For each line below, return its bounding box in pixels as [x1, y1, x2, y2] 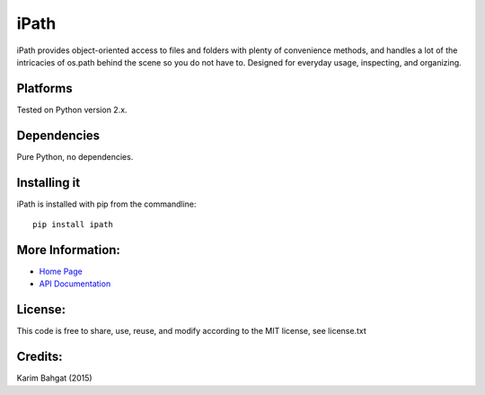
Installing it [16, 175, 81, 190]
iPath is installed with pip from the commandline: [16, 198, 197, 209]
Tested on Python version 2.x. [16, 104, 128, 115]
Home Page [39, 266, 83, 276]
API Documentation [39, 278, 111, 289]
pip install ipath [32, 220, 114, 230]
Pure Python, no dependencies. [16, 151, 134, 162]
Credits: [16, 349, 63, 364]
